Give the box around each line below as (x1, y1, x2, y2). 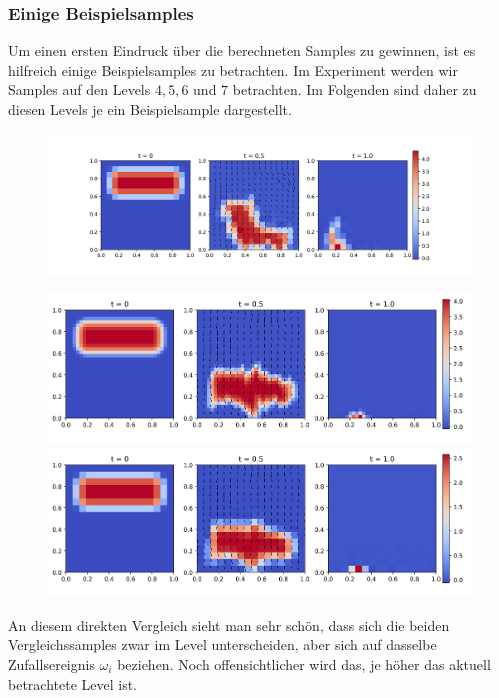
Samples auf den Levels (8, 79, 151, 100)
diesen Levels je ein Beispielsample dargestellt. (8, 99, 292, 119)
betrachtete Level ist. (8, 673, 138, 694)
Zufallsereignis (8, 653, 95, 674)
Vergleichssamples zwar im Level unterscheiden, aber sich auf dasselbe (8, 634, 437, 655)
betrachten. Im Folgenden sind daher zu (232, 79, 477, 100)
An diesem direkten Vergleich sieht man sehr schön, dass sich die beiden (8, 614, 450, 635)
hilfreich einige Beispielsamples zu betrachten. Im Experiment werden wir (8, 59, 458, 80)
